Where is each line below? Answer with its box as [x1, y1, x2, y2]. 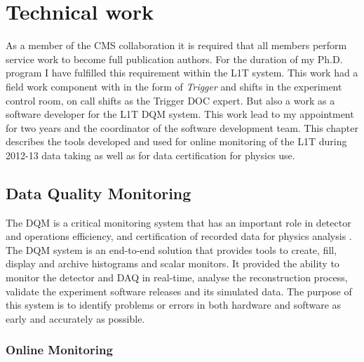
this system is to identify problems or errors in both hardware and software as [6, 297, 342, 312]
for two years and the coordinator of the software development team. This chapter [6, 120, 358, 135]
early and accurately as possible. [6, 311, 145, 326]
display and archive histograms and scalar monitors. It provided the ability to [6, 256, 339, 271]
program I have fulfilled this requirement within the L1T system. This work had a [6, 65, 358, 80]
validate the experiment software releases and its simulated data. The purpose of [6, 283, 352, 298]
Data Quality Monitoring [6, 182, 191, 203]
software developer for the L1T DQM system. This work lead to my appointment [6, 107, 354, 121]
